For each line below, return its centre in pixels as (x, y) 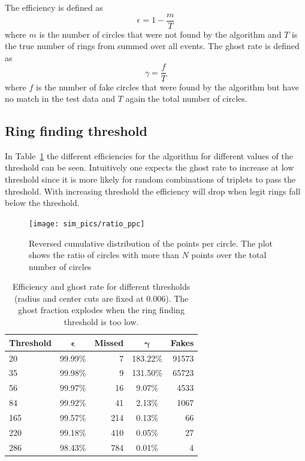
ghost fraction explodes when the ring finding (101, 310)
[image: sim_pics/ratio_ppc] (87, 224)
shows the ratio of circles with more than (104, 255)
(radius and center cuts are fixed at (79, 298)
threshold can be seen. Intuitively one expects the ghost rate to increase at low (150, 167)
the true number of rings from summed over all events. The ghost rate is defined (152, 46)
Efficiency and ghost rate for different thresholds (102, 286)
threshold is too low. (101, 322)
